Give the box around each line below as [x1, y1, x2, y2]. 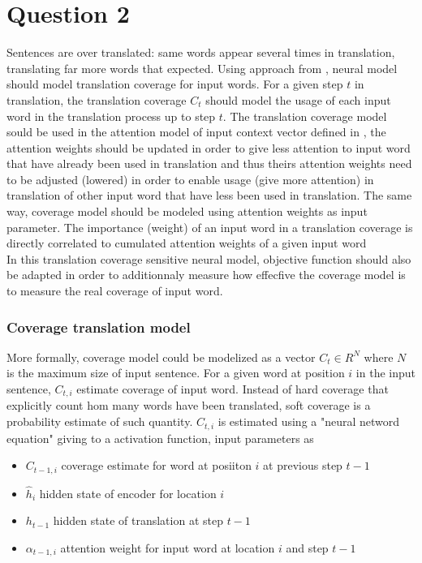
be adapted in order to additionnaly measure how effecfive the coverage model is [6, 266, 406, 283]
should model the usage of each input [205, 91, 391, 108]
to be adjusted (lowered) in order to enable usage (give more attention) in [6, 170, 374, 187]
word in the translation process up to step [6, 107, 216, 124]
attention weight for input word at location [60, 539, 275, 556]
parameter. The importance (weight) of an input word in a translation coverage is [6, 218, 413, 235]
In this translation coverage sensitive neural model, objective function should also [6, 250, 411, 267]
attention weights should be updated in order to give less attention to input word [6, 139, 411, 156]
